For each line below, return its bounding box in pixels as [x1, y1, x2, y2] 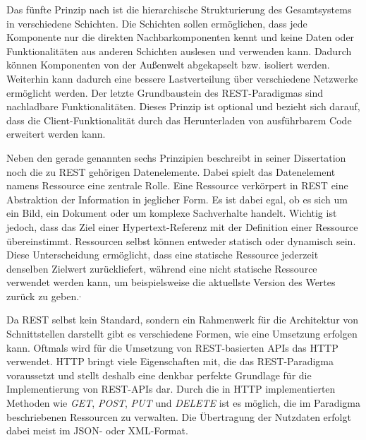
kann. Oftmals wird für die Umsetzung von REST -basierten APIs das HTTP [6, 340, 338, 355]
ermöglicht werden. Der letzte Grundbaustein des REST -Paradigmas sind [6, 85, 324, 100]
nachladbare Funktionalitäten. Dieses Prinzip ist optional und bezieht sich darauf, [6, 99, 360, 114]
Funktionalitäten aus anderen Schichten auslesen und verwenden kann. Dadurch [6, 43, 352, 58]
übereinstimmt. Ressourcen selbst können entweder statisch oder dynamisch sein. [6, 233, 356, 248]
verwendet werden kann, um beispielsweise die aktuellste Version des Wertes [6, 275, 336, 290]
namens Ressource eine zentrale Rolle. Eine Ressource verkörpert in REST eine [6, 178, 348, 193]
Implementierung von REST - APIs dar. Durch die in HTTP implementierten [6, 381, 336, 396]
